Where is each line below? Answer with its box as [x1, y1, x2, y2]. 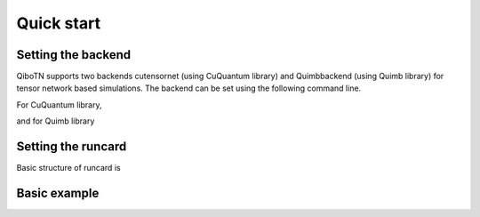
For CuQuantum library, [16, 99, 102, 110]
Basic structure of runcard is [16, 163, 121, 173]
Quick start [16, 13, 101, 33]
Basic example [16, 185, 100, 200]
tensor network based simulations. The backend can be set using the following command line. [16, 83, 362, 93]
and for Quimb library [16, 116, 95, 126]
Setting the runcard [16, 139, 127, 155]
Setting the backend [16, 47, 132, 62]
